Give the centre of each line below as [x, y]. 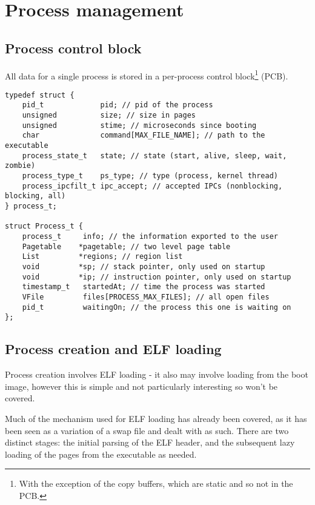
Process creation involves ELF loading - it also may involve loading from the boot [157, 374]
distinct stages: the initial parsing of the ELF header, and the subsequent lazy [150, 442]
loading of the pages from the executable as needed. [101, 454]
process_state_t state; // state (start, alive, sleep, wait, [154, 156]
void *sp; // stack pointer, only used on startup [144, 266]
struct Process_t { [44, 226]
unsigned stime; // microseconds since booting [139, 125]
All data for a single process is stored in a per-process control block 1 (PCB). [147, 75]
